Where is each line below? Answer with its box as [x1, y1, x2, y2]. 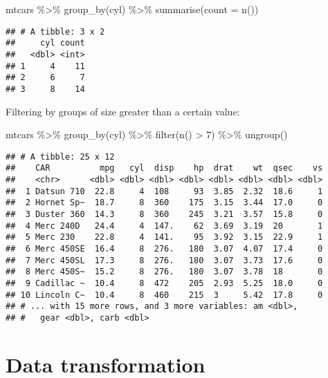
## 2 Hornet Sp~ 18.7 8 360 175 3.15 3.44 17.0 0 [6, 198, 323, 208]
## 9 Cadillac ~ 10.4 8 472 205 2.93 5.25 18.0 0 [6, 278, 323, 288]
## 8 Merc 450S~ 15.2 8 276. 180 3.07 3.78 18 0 [6, 267, 323, 277]
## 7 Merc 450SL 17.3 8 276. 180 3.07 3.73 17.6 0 [6, 255, 323, 265]
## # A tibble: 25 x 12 [6, 151, 115, 162]
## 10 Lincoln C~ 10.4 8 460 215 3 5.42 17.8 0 [6, 290, 323, 300]
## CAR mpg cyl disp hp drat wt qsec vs [6, 163, 323, 173]
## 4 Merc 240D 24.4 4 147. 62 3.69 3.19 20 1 [6, 220, 323, 231]
